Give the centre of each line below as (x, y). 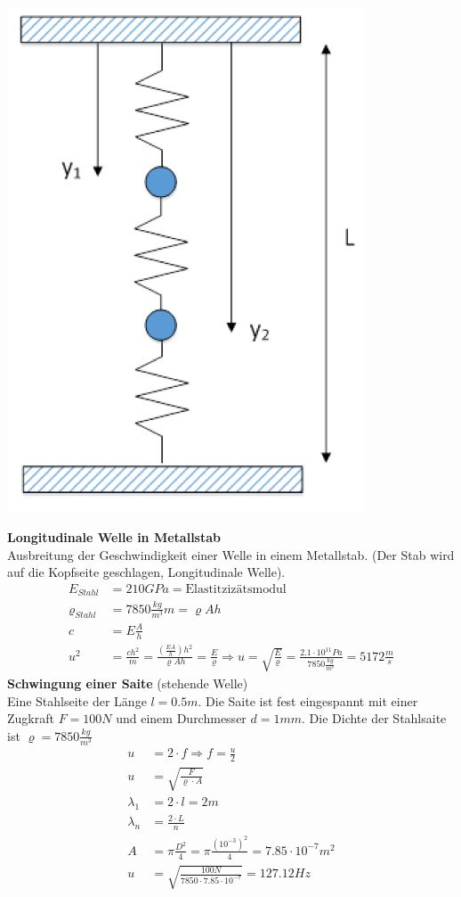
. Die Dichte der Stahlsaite (374, 718)
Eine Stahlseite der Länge (77, 700)
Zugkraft (31, 718)
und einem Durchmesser (181, 718)
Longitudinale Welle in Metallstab (114, 536)
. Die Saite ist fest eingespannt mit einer (308, 700)
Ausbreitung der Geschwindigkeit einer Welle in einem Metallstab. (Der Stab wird (231, 554)
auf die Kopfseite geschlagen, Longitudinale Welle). (146, 572)
